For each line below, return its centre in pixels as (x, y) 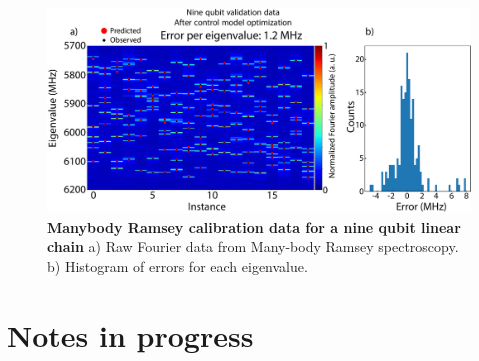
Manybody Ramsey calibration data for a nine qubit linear (254, 226)
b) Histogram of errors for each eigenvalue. (177, 265)
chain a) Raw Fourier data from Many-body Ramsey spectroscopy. (253, 246)
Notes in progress (130, 334)
